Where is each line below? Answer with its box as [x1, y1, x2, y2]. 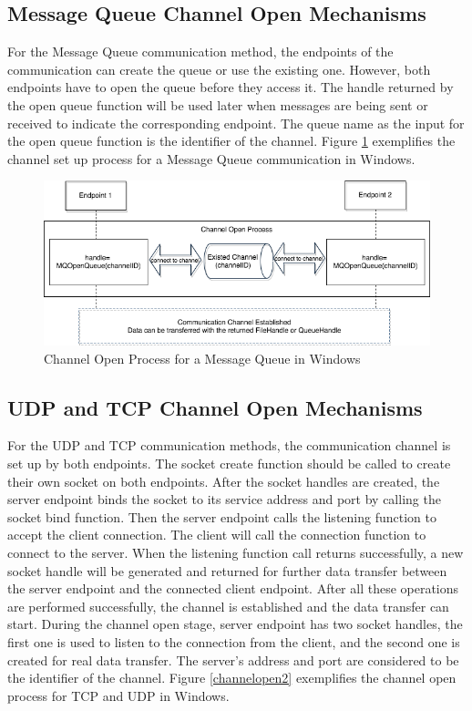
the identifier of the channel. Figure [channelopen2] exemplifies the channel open [7, 668, 457, 687]
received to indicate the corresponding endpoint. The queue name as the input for [7, 113, 465, 132]
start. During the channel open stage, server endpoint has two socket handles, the [7, 614, 463, 634]
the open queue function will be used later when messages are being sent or [7, 95, 428, 114]
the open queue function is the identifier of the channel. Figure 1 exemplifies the [7, 131, 456, 150]
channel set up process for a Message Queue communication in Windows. [7, 149, 416, 168]
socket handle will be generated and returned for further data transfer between [7, 561, 447, 580]
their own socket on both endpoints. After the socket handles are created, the [7, 471, 440, 490]
